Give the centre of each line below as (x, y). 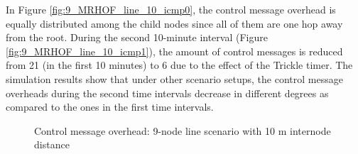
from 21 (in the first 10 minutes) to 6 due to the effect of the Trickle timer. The (179, 65)
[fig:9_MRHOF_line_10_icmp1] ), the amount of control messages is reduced (174, 51)
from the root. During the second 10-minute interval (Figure (137, 37)
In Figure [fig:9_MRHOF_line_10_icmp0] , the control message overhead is (171, 9)
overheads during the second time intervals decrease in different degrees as (167, 93)
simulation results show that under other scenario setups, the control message (174, 78)
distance (52, 144)
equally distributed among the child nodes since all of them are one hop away (174, 23)
